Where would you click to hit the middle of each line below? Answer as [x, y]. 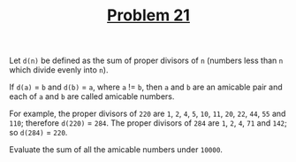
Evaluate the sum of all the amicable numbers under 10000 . [116, 150]
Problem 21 [148, 15]
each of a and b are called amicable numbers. [92, 96]
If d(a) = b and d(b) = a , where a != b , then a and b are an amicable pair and [146, 87]
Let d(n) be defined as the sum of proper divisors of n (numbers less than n [146, 61]
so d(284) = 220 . [38, 133]
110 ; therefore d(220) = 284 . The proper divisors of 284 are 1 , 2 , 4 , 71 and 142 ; [148, 123]
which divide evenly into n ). [59, 70]
